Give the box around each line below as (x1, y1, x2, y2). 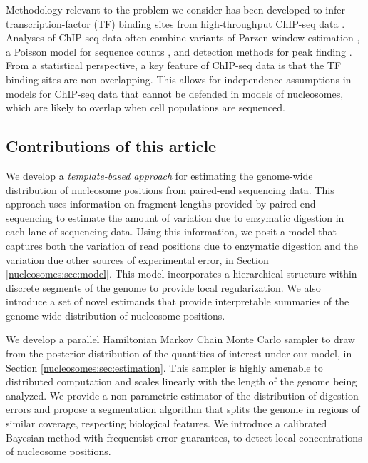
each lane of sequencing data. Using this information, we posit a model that (6, 224, 337, 239)
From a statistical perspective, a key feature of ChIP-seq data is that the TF (6, 58, 342, 73)
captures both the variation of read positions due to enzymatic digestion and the (6, 238, 358, 253)
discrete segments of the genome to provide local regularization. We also (6, 280, 321, 295)
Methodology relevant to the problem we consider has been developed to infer (6, 2, 345, 16)
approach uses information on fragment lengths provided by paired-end (6, 196, 316, 211)
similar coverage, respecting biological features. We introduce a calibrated (6, 416, 327, 431)
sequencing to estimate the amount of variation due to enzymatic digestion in (6, 210, 344, 225)
